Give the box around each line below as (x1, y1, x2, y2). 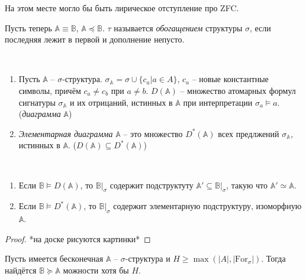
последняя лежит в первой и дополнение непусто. (5, 33, 185, 45)
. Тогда (261, 252, 286, 265)
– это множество (123, 127, 183, 139)
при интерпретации (183, 96, 253, 108)
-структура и (125, 252, 170, 265)
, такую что (226, 178, 268, 191)
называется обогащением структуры (114, 21, 243, 34)
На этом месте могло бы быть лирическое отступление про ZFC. (5, 2, 239, 14)
